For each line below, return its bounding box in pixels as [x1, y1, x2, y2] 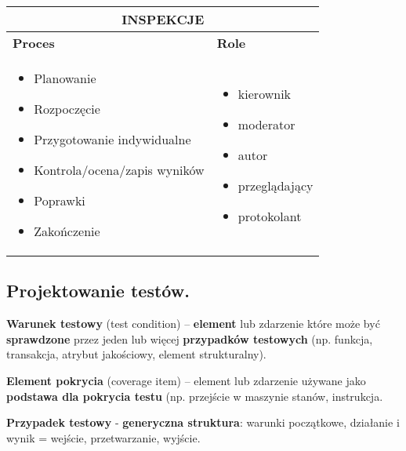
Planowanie [34, 69, 96, 87]
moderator [237, 115, 295, 133]
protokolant [237, 206, 302, 225]
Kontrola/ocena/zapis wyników [34, 161, 205, 179]
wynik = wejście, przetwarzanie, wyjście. [6, 429, 201, 446]
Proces [13, 34, 55, 52]
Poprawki [34, 191, 85, 209]
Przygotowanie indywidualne [34, 130, 191, 148]
